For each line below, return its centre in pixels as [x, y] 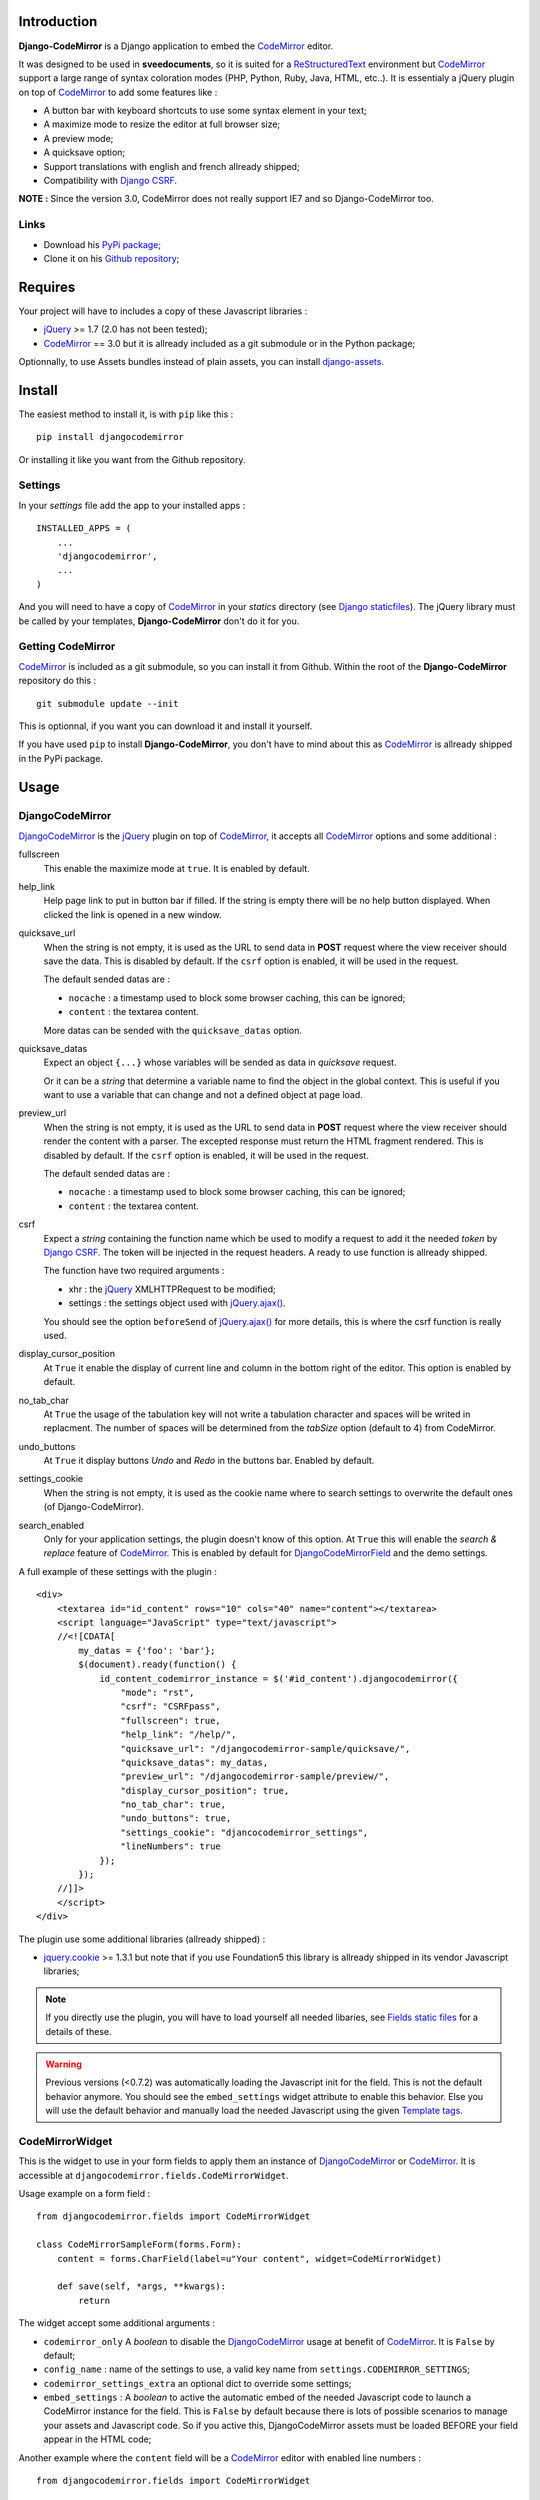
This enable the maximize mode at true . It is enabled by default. [176, 868]
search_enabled [51, 1525]
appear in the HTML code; [97, 2439]
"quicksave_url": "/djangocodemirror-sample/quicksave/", [265, 1748]
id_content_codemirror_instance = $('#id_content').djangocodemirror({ [279, 1678]
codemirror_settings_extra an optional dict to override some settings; [197, 2383]
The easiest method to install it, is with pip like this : [126, 414]
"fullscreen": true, [171, 1720]
